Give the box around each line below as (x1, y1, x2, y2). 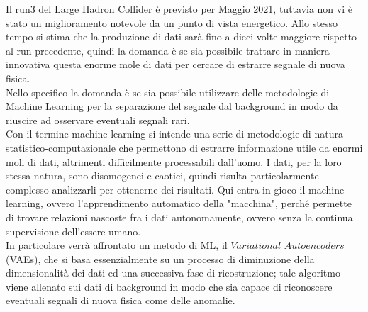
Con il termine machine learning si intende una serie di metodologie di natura (6, 126, 343, 141)
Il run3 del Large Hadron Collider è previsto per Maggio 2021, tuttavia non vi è (6, 1, 352, 16)
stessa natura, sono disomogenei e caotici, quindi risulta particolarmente (6, 168, 319, 183)
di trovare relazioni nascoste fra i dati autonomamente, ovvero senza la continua (6, 209, 353, 224)
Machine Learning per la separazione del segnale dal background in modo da (6, 99, 338, 113)
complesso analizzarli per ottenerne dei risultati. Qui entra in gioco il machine (6, 182, 345, 196)
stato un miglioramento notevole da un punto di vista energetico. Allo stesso (6, 15, 338, 30)
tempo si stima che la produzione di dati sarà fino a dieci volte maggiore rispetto (6, 29, 357, 44)
